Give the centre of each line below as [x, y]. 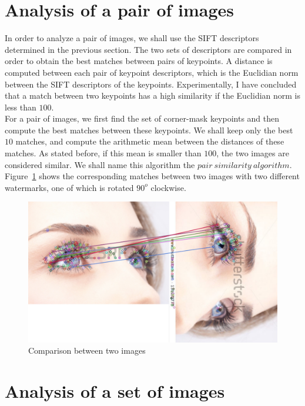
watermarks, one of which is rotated [69, 187]
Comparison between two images [87, 350]
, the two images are [253, 153]
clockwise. [168, 187]
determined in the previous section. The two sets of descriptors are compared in [148, 49]
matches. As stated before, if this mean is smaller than [103, 153]
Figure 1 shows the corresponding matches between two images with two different [152, 176]
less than [21, 107]
